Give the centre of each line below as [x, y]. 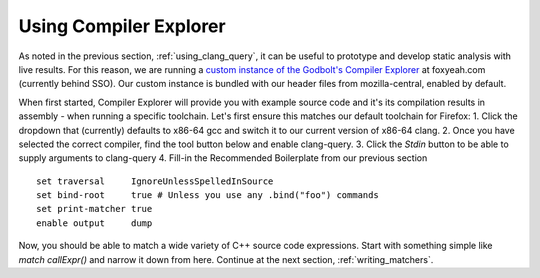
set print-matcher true [94, 209]
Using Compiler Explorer [122, 26]
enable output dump [94, 223]
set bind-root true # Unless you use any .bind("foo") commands [207, 195]
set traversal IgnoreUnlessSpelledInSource [155, 181]
